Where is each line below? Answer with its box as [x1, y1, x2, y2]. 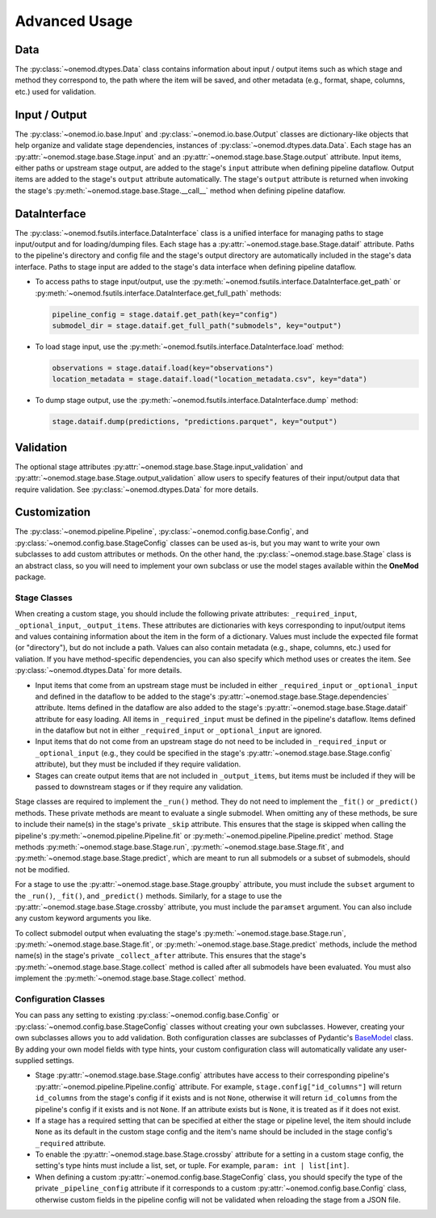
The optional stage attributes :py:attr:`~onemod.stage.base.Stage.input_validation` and [15, 461, 303, 472]
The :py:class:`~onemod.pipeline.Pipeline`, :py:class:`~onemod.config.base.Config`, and [15, 527, 309, 536]
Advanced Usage [15, 12, 133, 30]
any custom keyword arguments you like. [15, 913, 152, 923]
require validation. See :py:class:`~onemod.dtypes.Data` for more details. [15, 485, 258, 494]
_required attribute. [35, 1138, 107, 1148]
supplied [15, 1055, 44, 1065]
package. [15, 572, 46, 582]
